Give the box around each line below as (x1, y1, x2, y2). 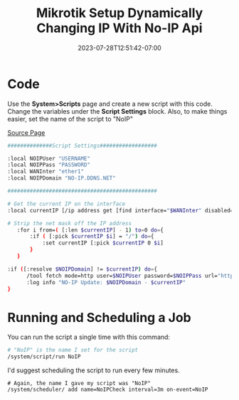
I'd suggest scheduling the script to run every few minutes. (7, 366, 180, 374)
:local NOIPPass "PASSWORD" (7, 161, 91, 168)
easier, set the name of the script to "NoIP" (7, 114, 134, 123)
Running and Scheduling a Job (7, 309, 191, 325)
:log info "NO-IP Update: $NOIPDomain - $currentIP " (26, 279, 186, 286)
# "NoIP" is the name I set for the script (7, 347, 139, 354)
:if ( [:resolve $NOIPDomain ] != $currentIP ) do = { (7, 265, 158, 273)
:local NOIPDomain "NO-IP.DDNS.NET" (7, 175, 116, 182)
